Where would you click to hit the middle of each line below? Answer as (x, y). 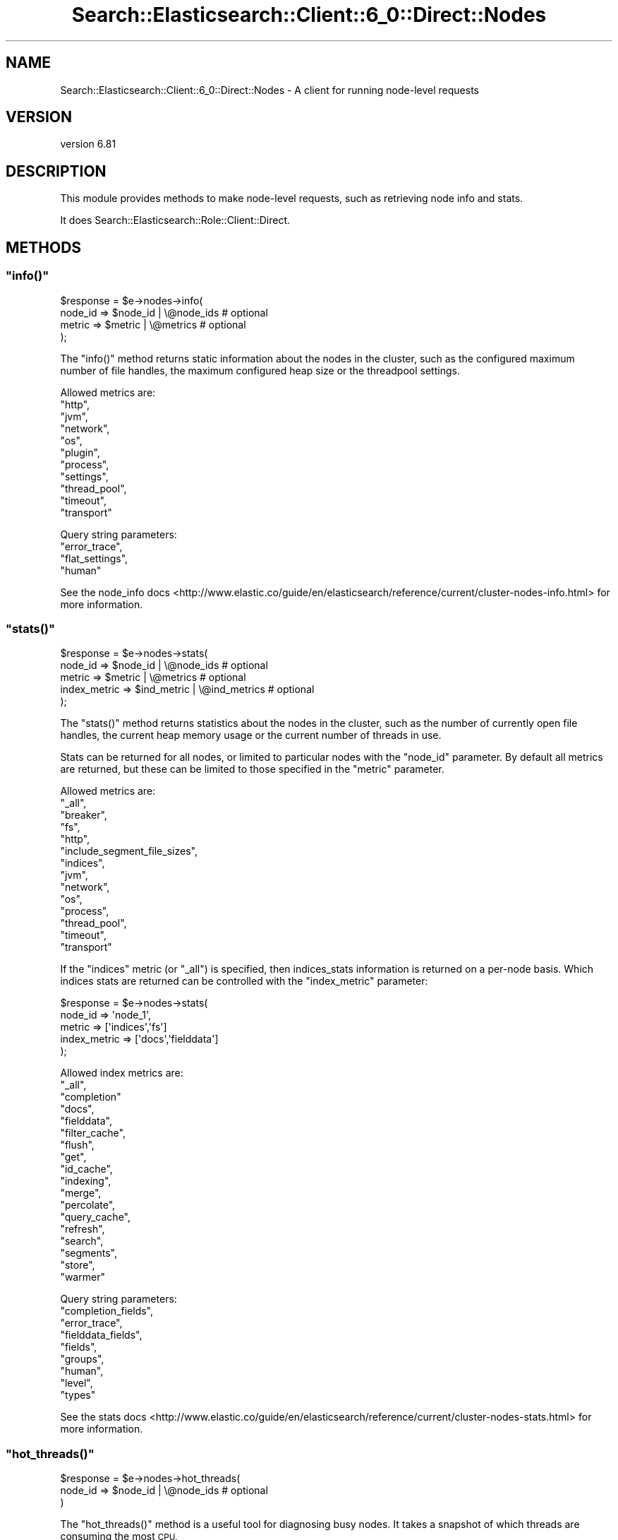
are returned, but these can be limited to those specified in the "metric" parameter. (252, 769)
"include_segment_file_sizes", (129, 851)
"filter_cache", (93, 1133)
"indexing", (86, 1181)
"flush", (77, 1145)
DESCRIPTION (56, 171)
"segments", (89, 1253)
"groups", (82, 1359)
